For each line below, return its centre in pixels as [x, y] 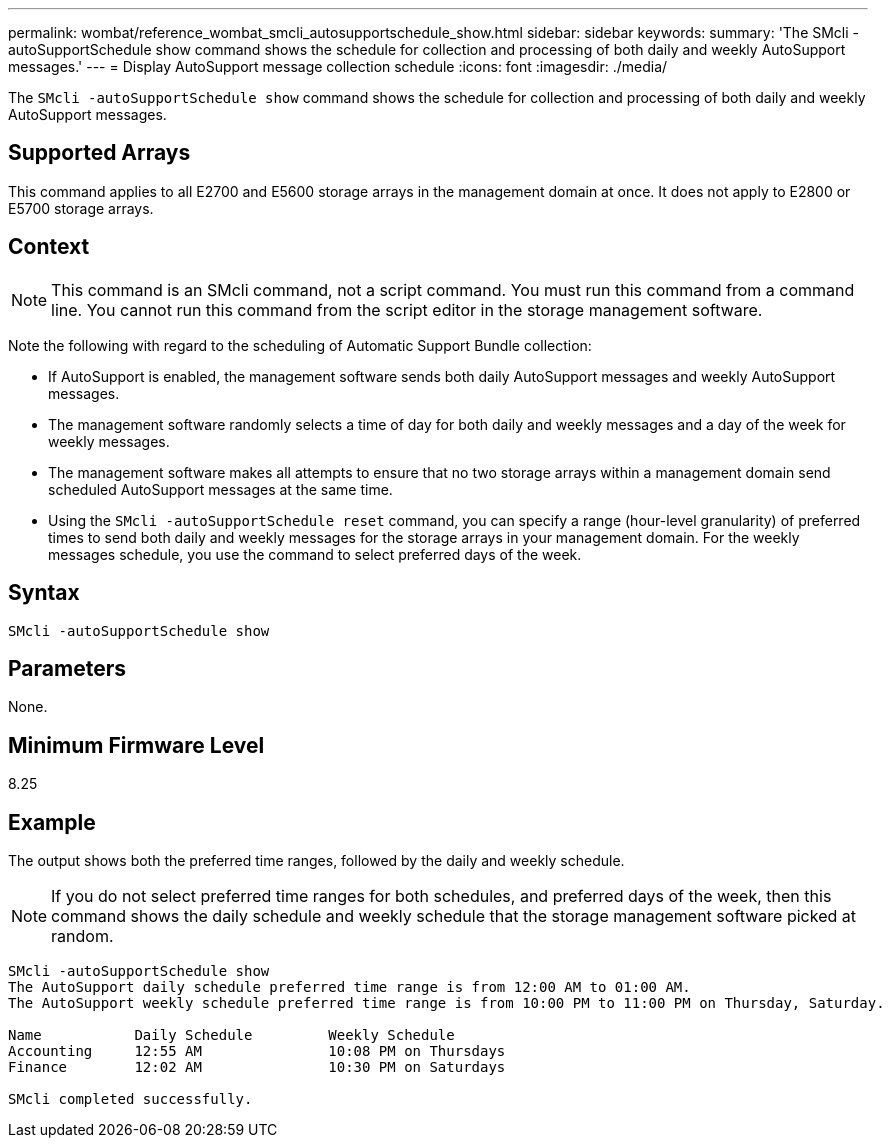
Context [49, 247]
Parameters [67, 668]
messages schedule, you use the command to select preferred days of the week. [315, 554]
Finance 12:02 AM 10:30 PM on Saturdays [257, 1067]
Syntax [44, 593]
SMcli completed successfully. [130, 1099]
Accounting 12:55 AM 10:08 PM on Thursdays [257, 1051]
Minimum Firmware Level [136, 745]
